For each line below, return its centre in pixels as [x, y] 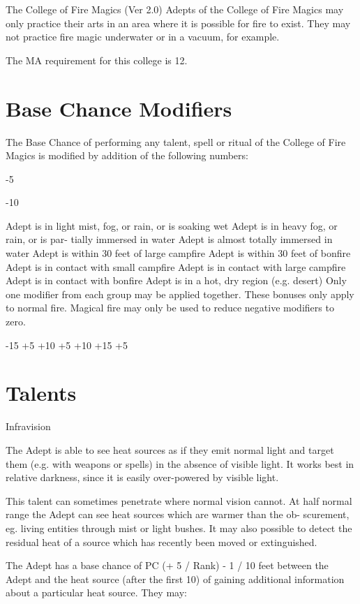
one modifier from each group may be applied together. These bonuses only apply [180, 294]
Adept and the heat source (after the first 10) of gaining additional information [175, 579]
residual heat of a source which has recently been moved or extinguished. [162, 542]
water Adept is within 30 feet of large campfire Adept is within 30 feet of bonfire [178, 253]
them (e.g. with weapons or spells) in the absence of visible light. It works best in [180, 463]
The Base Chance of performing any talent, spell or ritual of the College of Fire [176, 141]
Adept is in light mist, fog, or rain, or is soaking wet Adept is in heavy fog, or [172, 225]
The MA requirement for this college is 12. [97, 60]
